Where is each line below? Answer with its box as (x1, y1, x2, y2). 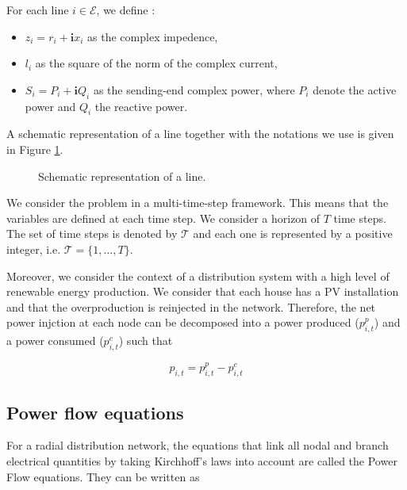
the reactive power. (94, 98, 188, 114)
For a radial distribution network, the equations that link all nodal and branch (6, 437, 389, 454)
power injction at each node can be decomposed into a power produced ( (6, 314, 359, 331)
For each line (6, 2, 69, 17)
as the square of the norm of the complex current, (35, 55, 278, 71)
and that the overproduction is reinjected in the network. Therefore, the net (6, 298, 376, 315)
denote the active (313, 81, 397, 98)
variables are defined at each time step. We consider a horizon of (6, 209, 321, 226)
